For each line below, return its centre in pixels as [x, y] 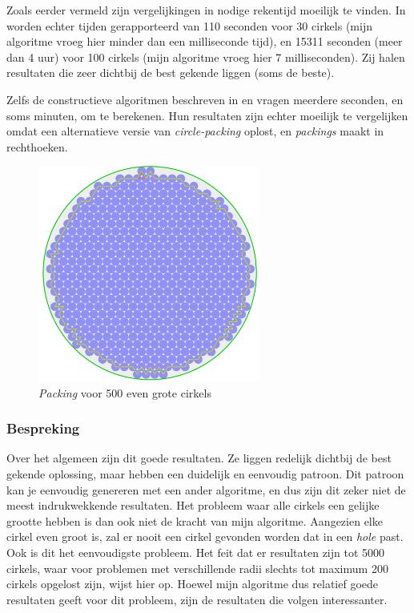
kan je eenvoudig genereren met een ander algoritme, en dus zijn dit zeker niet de [206, 489]
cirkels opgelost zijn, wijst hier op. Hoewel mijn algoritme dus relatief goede [193, 584]
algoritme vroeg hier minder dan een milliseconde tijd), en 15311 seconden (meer [205, 41]
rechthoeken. [37, 146]
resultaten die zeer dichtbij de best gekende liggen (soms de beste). [171, 73]
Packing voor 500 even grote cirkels [125, 392]
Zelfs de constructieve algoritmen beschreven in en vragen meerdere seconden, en [205, 99]
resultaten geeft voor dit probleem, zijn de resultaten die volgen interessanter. [197, 599]
